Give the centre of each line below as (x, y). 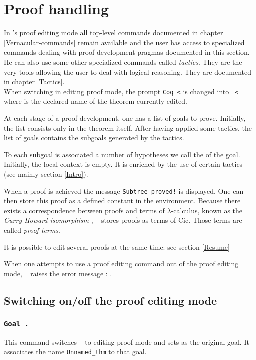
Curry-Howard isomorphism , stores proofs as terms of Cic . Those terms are (123, 220)
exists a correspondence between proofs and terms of (84, 210)
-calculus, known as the (207, 210)
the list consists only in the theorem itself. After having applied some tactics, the (128, 127)
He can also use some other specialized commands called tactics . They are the (123, 61)
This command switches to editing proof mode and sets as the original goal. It (127, 342)
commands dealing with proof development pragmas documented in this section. (127, 52)
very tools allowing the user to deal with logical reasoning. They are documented (128, 71)
